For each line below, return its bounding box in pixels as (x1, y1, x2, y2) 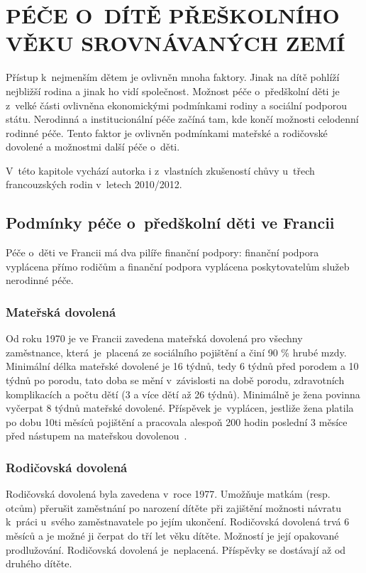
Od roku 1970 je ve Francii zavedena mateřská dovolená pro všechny (6, 331, 303, 346)
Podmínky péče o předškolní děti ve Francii (6, 212, 335, 234)
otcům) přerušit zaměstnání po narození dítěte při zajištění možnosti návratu (6, 500, 342, 515)
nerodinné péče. (6, 273, 74, 288)
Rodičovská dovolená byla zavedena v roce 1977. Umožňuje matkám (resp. (6, 486, 331, 501)
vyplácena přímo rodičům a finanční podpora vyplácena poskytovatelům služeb (6, 258, 350, 273)
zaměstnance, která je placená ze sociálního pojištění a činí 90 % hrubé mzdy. (6, 344, 347, 359)
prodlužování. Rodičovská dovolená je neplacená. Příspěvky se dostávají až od (6, 542, 346, 557)
